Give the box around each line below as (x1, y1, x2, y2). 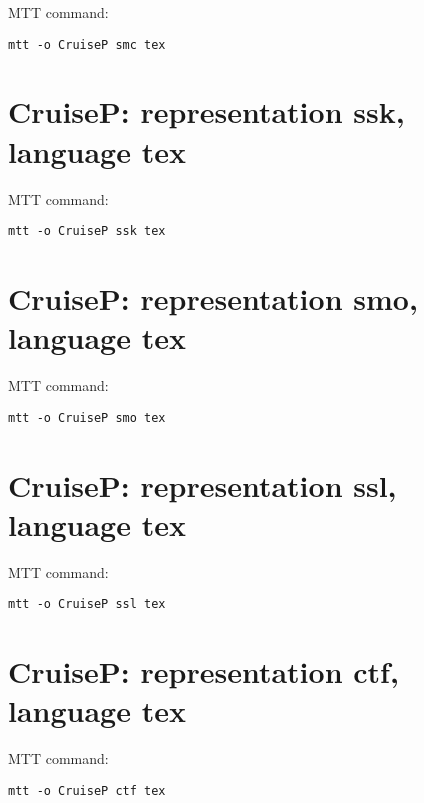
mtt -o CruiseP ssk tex (8, 224, 166, 239)
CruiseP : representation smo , (8, 278, 418, 318)
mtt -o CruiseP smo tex (8, 410, 166, 425)
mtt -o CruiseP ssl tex (8, 597, 166, 612)
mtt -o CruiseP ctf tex (8, 783, 166, 798)
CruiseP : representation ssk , (8, 91, 405, 132)
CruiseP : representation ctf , (8, 651, 399, 692)
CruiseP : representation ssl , (8, 464, 397, 505)
